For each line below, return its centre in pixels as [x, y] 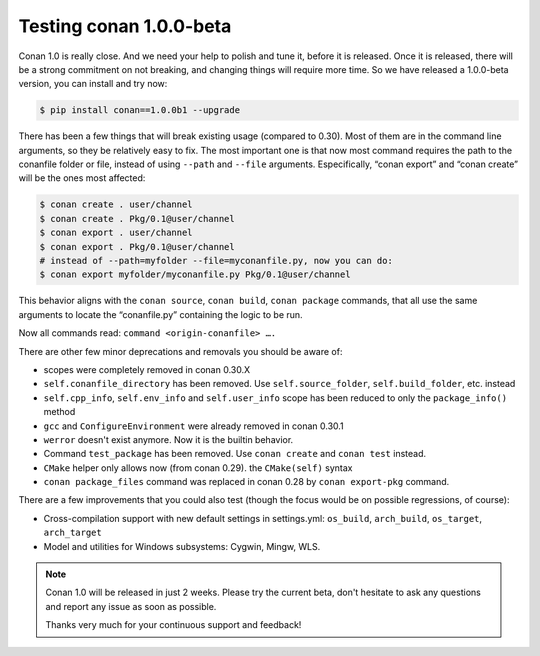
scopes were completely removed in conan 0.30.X [147, 369]
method [59, 412]
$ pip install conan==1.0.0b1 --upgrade [139, 110]
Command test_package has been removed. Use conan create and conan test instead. [235, 454]
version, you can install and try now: [93, 84]
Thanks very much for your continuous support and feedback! [173, 625]
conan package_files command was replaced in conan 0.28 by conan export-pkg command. [246, 482]
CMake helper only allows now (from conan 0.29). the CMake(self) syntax [198, 467]
